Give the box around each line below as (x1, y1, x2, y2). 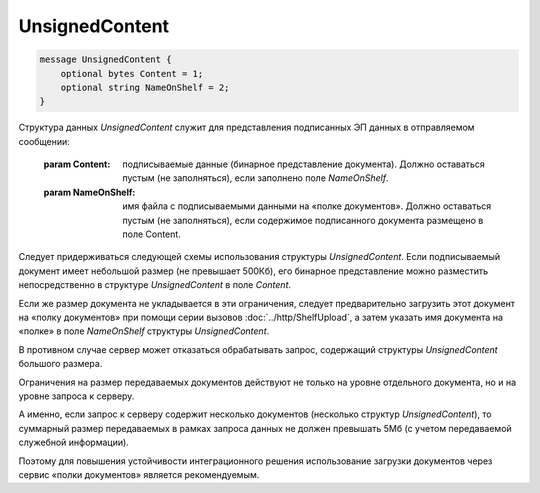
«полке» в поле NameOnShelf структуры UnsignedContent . (18, 325, 270, 337)
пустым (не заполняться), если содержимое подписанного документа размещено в (122, 214, 484, 226)
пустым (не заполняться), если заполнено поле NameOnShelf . (122, 172, 389, 184)
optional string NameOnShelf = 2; (60, 81, 230, 93)
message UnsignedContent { (39, 54, 172, 65)
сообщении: (18, 135, 70, 147)
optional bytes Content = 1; (60, 68, 204, 79)
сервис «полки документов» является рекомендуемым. (18, 468, 260, 480)
